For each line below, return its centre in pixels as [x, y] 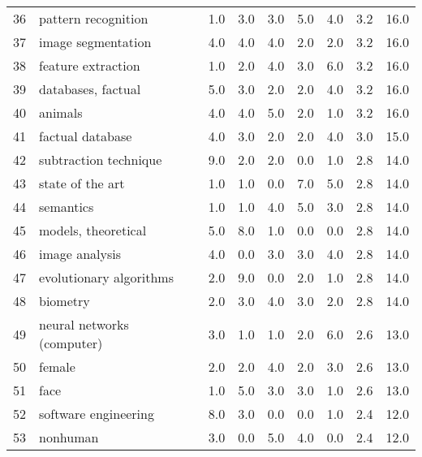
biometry [65, 301]
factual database [86, 136]
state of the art [82, 183]
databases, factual [90, 89]
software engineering [97, 414]
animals [61, 112]
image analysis [80, 254]
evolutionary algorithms [106, 277]
